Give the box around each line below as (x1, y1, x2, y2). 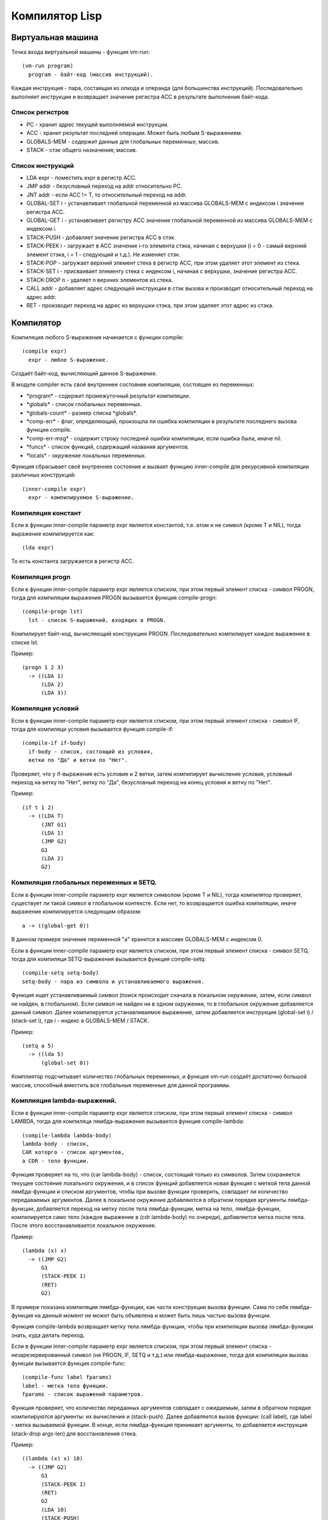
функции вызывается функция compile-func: (11, 1359, 126, 1367)
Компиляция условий (11, 704, 79, 713)
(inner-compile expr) (22, 485, 86, 492)
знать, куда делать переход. (11, 1332, 85, 1339)
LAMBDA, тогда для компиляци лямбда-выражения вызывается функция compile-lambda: (11, 1118, 245, 1125)
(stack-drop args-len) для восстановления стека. (11, 1429, 138, 1437)
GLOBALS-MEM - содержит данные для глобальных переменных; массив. (26, 137, 220, 145)
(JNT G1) (41, 821, 67, 828)
